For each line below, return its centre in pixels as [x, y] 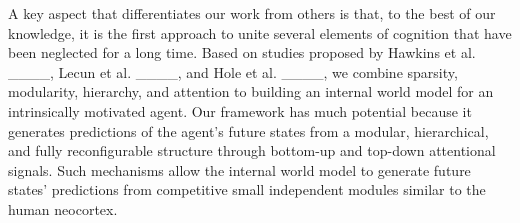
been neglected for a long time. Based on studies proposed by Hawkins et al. [242, 52]
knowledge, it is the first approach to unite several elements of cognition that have [260, 32]
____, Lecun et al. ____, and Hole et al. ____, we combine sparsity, [233, 71]
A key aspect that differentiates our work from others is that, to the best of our [252, 13]
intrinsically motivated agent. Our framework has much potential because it [240, 110]
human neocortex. [63, 208]
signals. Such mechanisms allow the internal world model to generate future [239, 169]
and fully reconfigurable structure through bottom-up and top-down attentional [252, 150]
